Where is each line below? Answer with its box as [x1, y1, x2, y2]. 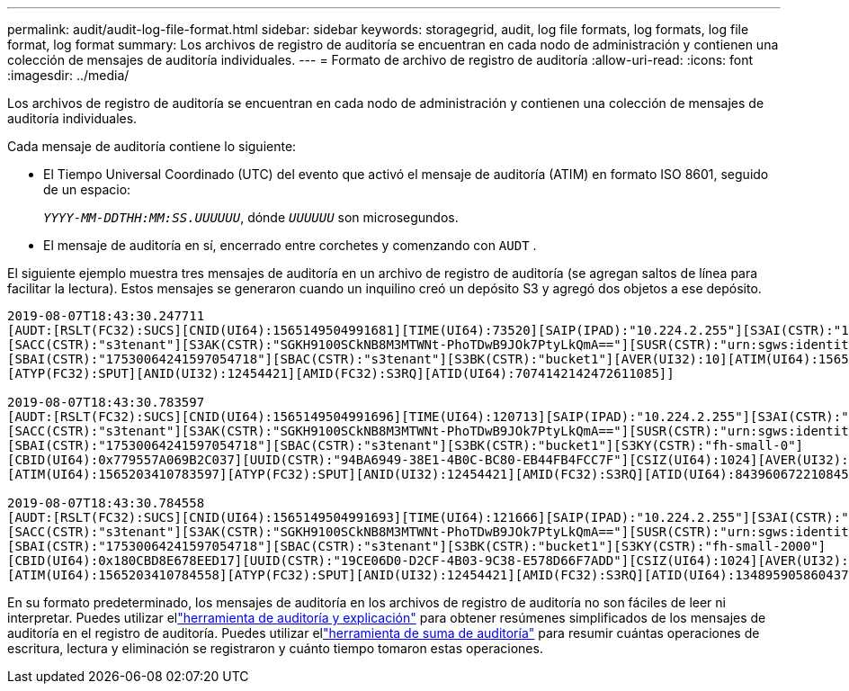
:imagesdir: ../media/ [7, 67, 130, 83]
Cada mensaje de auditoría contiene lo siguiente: [7, 139, 297, 154]
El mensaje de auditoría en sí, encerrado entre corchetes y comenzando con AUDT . [43, 238, 537, 253]
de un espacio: [43, 182, 131, 197]
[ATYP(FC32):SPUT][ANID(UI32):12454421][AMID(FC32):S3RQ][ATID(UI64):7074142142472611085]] [7, 366, 675, 381]
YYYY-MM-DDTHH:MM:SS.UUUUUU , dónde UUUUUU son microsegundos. [43, 210, 459, 225]
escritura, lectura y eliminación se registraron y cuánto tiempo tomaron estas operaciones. [7, 641, 543, 656]
